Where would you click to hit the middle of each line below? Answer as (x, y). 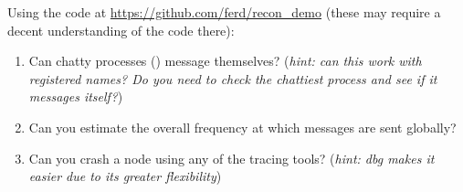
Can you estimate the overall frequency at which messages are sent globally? (242, 127)
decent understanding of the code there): (121, 30)
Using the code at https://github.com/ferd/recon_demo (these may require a (224, 12)
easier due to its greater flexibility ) (125, 176)
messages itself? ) (76, 96)
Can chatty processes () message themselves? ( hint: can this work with (225, 61)
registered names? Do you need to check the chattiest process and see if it (233, 78)
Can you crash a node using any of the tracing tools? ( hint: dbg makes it (231, 158)
